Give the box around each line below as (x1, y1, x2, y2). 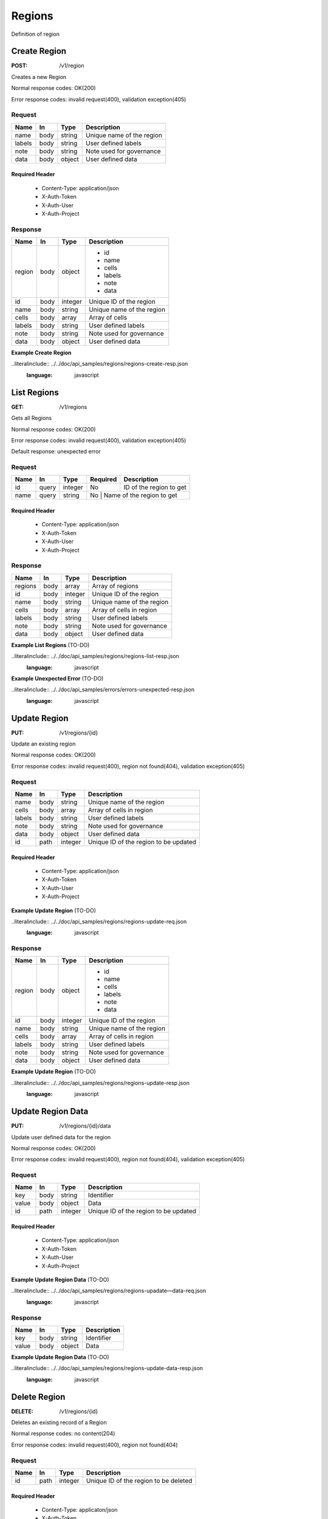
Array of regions (92, 581, 139, 590)
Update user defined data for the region (11, 1133, 111, 1140)
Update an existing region (11, 740, 76, 747)
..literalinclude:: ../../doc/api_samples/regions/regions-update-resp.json (11, 1079, 190, 1086)
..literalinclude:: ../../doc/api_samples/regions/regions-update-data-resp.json (11, 1365, 203, 1372)
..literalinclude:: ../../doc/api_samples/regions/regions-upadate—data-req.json (11, 1287, 207, 1294)
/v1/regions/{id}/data (59, 1122, 111, 1130)
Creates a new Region (11, 73, 67, 80)
